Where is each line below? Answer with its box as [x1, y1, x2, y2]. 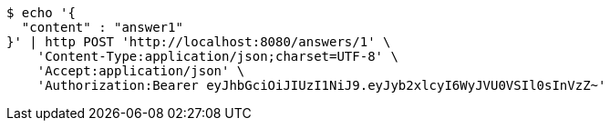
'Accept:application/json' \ [36, 64, 245, 78]
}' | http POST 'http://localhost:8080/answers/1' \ [6, 34, 391, 49]
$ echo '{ [6, 5, 76, 20]
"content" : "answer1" [21, 20, 183, 34]
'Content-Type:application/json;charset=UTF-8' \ [36, 49, 398, 64]
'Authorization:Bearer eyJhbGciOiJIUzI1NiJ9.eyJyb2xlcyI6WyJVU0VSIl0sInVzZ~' [36, 78, 606, 93]
